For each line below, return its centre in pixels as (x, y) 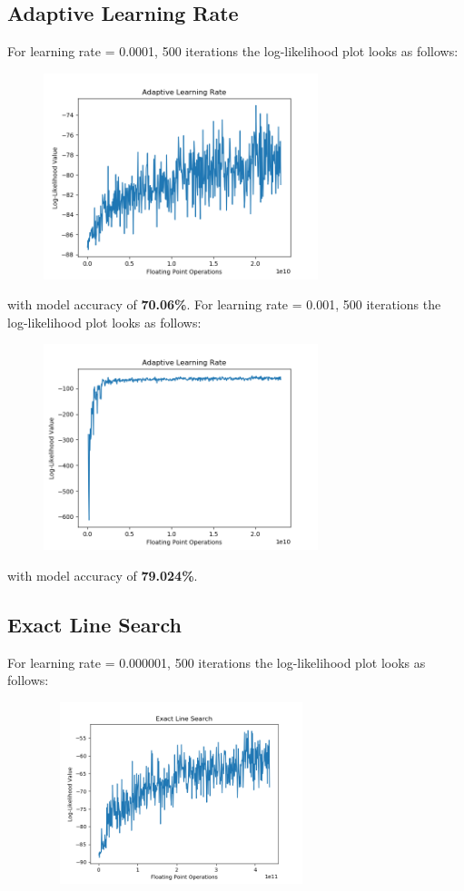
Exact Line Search (94, 624)
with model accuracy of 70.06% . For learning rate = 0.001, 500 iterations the (224, 304)
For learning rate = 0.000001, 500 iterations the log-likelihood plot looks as (217, 662)
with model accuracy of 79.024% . (103, 575)
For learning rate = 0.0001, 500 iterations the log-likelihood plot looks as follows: (233, 51)
